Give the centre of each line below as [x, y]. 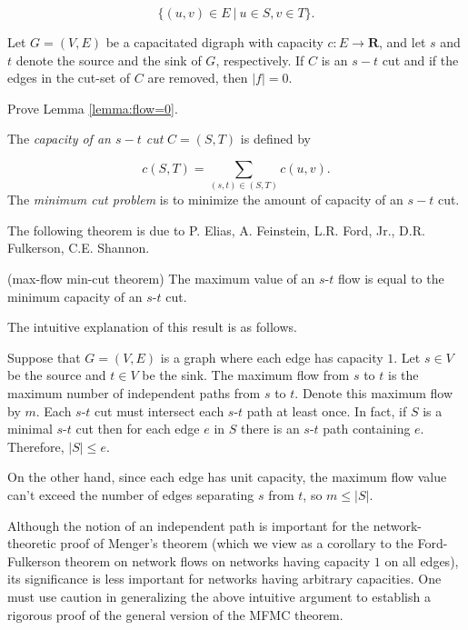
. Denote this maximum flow [374, 393]
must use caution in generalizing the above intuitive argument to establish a [219, 596]
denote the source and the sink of [109, 60]
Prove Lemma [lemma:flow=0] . [93, 108]
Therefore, [36, 446]
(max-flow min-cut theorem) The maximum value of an [161, 279]
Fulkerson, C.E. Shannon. [79, 248]
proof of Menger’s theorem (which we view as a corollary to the [237, 543]
